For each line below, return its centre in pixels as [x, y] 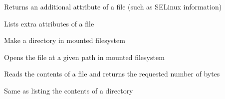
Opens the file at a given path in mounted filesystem [84, 57]
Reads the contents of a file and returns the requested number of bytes [112, 74]
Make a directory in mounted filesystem [65, 40]
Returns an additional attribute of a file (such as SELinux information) [113, 6]
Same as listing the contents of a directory [69, 90]
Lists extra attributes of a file [49, 23]
